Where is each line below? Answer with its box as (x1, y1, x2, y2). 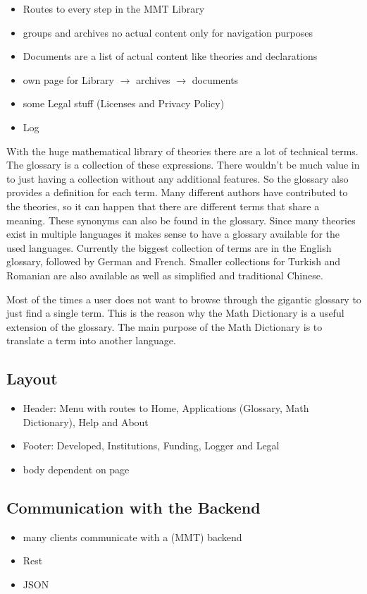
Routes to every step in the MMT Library (23, 1, 205, 16)
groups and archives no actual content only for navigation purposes (23, 25, 313, 40)
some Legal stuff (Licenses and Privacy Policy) (23, 96, 225, 111)
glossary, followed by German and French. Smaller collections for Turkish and (6, 254, 341, 269)
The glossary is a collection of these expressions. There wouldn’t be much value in (6, 157, 360, 172)
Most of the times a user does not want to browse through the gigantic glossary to (6, 291, 361, 306)
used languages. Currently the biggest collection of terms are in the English (6, 240, 332, 255)
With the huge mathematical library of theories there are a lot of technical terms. (6, 143, 359, 158)
